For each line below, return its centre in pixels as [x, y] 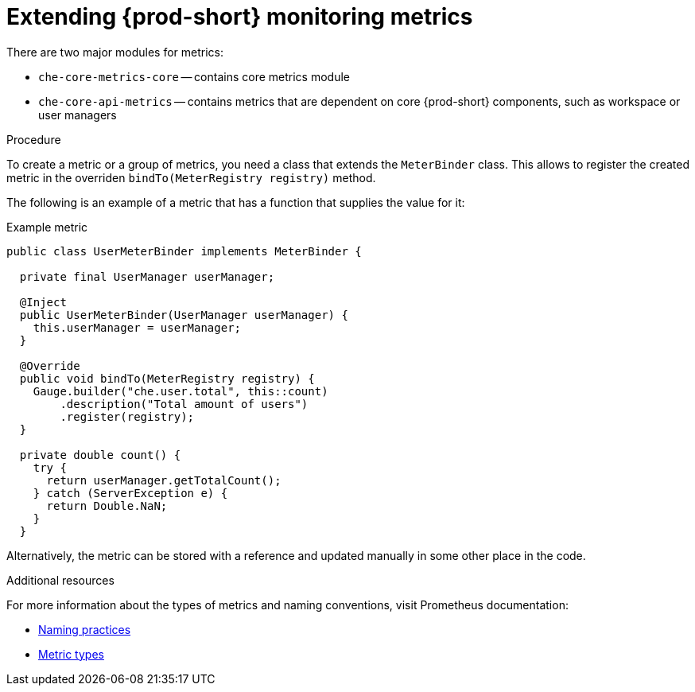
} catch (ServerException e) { [130, 493]
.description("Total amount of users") [184, 404]
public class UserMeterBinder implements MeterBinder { [184, 251]
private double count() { [100, 455]
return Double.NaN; [107, 505]
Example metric [47, 227]
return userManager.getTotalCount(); [164, 480]
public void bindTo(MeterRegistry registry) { [167, 378]
